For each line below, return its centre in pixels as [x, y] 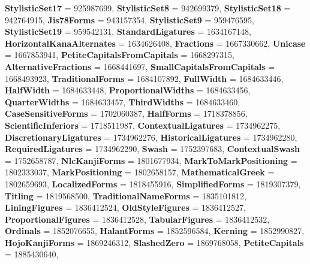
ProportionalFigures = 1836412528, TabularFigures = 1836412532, [137, 219]
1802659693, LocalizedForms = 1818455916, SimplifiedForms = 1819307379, [153, 183]
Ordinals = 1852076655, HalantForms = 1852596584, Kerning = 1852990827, [155, 231]
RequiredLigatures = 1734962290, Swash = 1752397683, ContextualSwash [152, 149]
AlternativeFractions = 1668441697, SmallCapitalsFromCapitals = [140, 66]
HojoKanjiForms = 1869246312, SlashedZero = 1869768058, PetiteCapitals [154, 242]
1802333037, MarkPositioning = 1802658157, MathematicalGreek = [140, 172]
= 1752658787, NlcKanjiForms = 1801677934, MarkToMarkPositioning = [151, 160]
